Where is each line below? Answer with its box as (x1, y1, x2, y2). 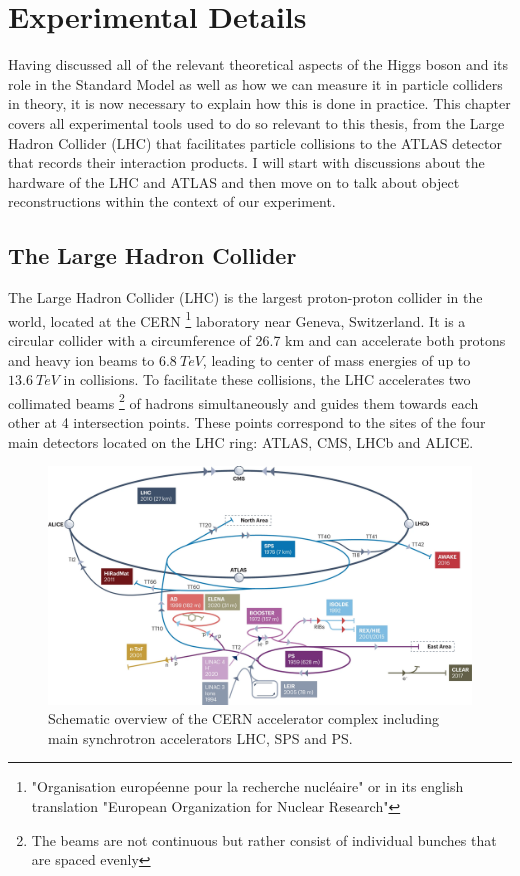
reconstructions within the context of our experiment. (8, 191, 336, 212)
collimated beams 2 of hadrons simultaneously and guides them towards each (8, 389, 479, 413)
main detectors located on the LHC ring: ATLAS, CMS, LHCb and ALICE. (8, 431, 474, 452)
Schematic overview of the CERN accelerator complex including (48, 708, 439, 729)
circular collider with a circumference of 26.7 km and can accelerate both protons (8, 329, 506, 350)
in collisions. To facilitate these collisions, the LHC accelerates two (63, 369, 471, 390)
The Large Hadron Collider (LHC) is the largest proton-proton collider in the (8, 287, 483, 308)
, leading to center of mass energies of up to (202, 349, 471, 370)
